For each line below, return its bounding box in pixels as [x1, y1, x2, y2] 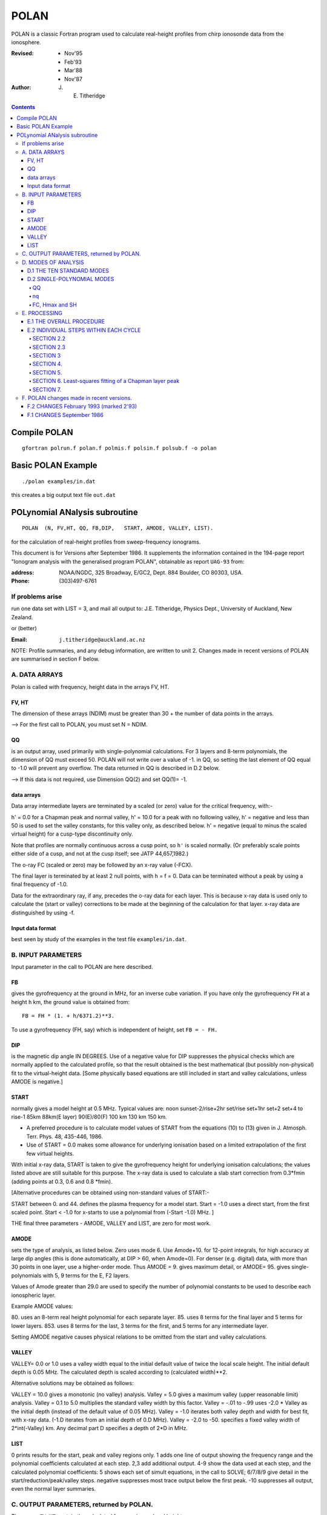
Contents [11, 103, 36, 110]
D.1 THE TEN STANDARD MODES [27, 267, 109, 275]
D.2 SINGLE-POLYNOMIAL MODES [27, 276, 114, 283]
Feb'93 [64, 58, 82, 65]
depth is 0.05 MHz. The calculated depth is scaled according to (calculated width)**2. [11, 1368, 228, 1376]
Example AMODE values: [11, 1303, 73, 1310]
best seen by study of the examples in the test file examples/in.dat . [11, 935, 187, 942]
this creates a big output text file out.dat [11, 491, 116, 498]
